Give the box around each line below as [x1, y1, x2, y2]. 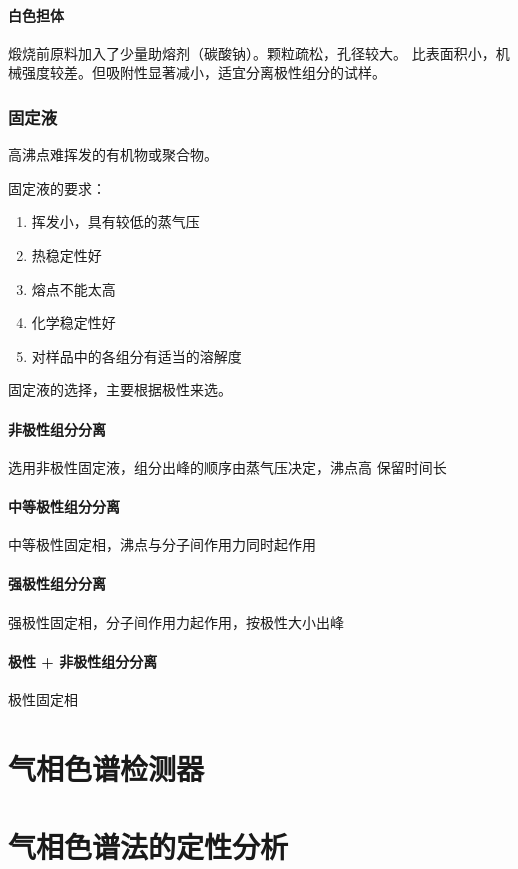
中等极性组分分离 [8, 495, 120, 516]
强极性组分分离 [8, 573, 106, 594]
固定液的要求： [8, 177, 106, 198]
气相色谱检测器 [8, 747, 205, 788]
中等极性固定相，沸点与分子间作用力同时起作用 [8, 534, 316, 555]
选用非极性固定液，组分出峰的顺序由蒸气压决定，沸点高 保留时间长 [8, 456, 447, 477]
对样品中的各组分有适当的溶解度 [31, 345, 242, 366]
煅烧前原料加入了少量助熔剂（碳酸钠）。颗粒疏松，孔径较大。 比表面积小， [8, 42, 496, 63]
